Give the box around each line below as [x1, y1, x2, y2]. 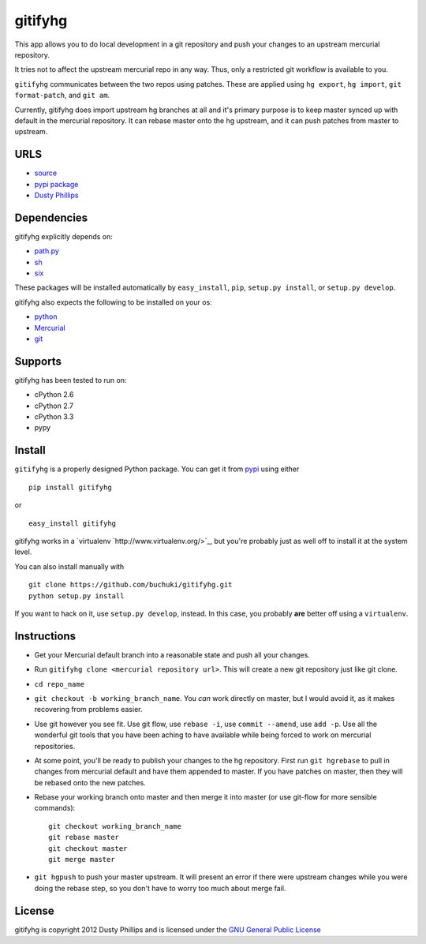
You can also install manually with [14, 561, 125, 571]
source [34, 168, 58, 178]
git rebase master [48, 833, 120, 842]
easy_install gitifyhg [28, 519, 117, 528]
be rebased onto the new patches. [34, 777, 146, 787]
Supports [14, 354, 62, 368]
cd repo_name [34, 680, 85, 688]
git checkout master [48, 844, 128, 852]
